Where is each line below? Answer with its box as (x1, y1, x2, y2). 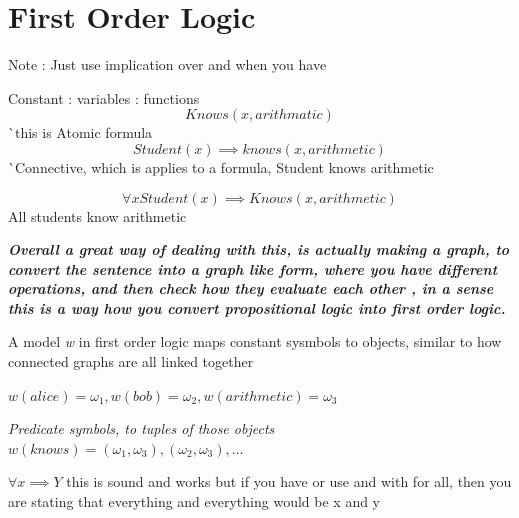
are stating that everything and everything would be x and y (8, 491, 381, 512)
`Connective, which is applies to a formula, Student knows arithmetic (8, 156, 434, 177)
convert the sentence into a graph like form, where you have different (8, 258, 498, 279)
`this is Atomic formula (8, 122, 153, 143)
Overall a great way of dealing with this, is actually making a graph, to (8, 239, 510, 260)
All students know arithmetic (8, 205, 187, 226)
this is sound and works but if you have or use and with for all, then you (66, 471, 512, 492)
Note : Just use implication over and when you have (8, 54, 327, 75)
